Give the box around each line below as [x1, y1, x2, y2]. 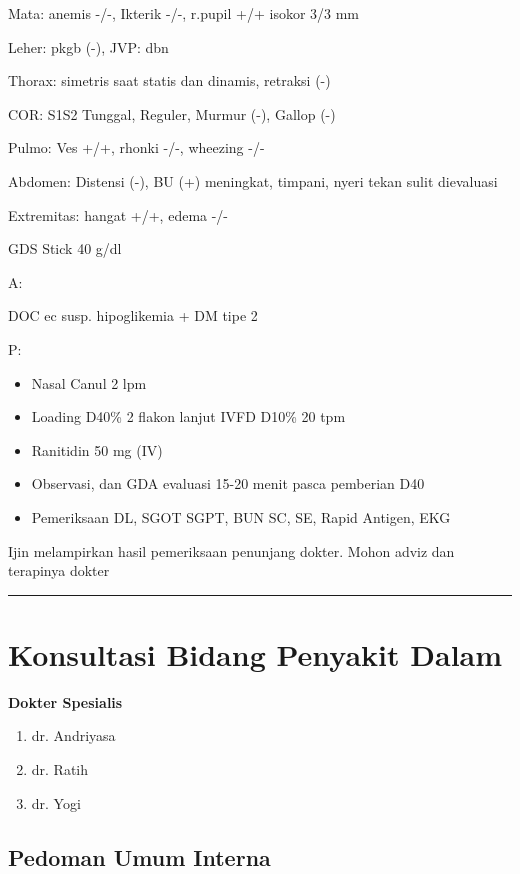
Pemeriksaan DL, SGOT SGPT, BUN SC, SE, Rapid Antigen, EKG [31, 506, 451, 527]
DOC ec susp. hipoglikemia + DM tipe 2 [8, 305, 258, 326]
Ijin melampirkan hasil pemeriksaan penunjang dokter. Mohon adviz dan [8, 540, 455, 561]
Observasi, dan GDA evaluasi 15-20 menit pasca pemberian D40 [31, 473, 425, 494]
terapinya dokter [8, 560, 110, 581]
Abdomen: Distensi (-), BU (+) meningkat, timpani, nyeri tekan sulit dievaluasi [8, 170, 498, 191]
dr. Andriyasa [31, 725, 116, 746]
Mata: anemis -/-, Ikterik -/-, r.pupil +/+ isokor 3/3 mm [8, 3, 360, 23]
